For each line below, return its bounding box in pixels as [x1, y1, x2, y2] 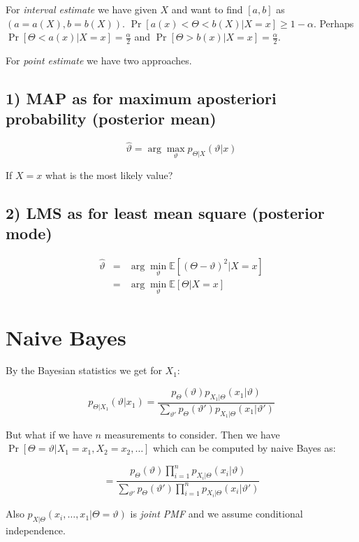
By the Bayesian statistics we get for [6, 363, 162, 378]
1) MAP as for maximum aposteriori [6, 87, 277, 108]
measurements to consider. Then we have [104, 427, 280, 441]
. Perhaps [313, 15, 354, 30]
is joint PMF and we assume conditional [130, 506, 303, 521]
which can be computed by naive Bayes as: [153, 441, 336, 455]
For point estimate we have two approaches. [6, 53, 192, 68]
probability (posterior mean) [6, 108, 217, 129]
